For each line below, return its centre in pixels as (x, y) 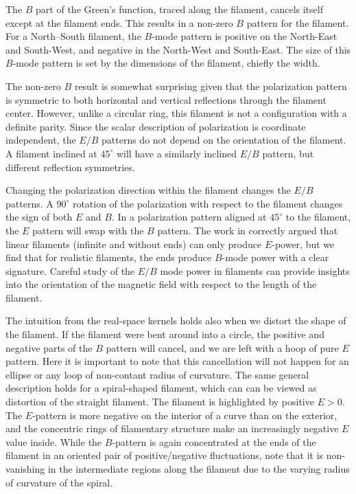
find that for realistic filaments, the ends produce (109, 257)
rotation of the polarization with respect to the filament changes (207, 203)
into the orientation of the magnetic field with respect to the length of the (161, 284)
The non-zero (33, 86)
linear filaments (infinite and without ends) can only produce (134, 244)
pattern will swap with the (88, 230)
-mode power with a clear (275, 257)
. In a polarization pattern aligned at (189, 217)
